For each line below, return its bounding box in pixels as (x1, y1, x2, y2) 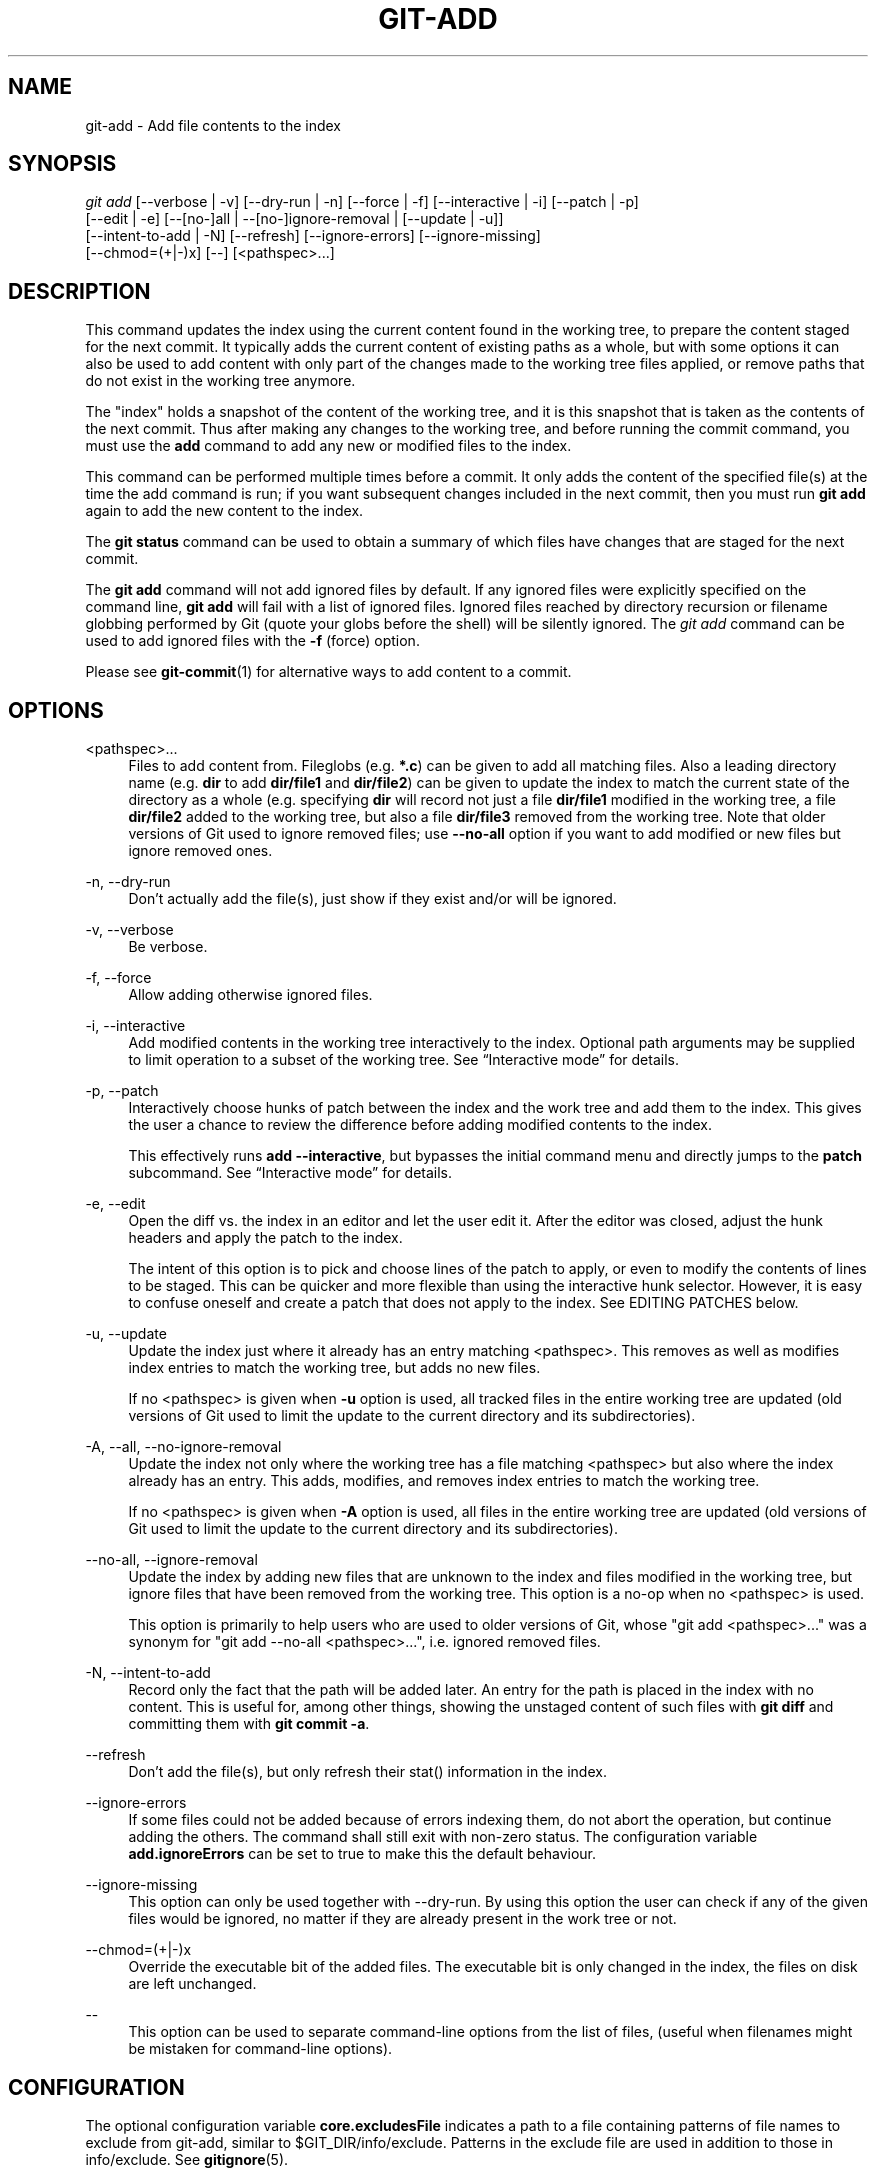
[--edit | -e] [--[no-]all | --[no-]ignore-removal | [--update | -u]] (85, 210, 504, 228)
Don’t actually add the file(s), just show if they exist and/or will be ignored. (128, 890, 617, 908)
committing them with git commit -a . (128, 1715, 370, 1733)
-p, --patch (85, 1082, 159, 1100)
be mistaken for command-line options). (128, 2040, 393, 2058)
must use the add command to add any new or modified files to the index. (85, 437, 572, 455)
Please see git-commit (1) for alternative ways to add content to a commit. (85, 663, 572, 681)
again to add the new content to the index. (85, 502, 364, 520)
